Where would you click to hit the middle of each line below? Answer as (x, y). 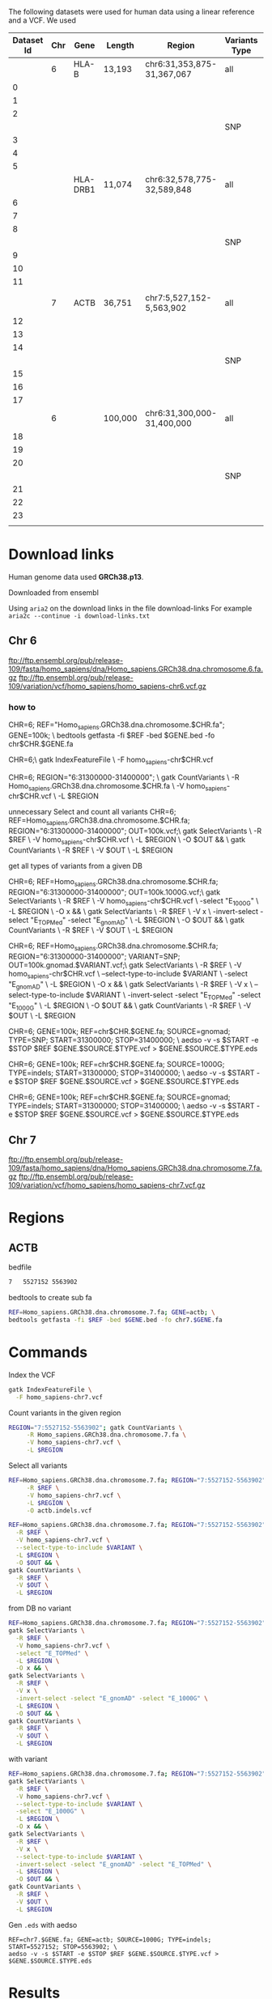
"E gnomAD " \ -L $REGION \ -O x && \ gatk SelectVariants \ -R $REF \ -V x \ (130, 985)
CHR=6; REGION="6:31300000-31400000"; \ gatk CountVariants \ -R (124, 777)
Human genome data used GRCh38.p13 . (76, 576)
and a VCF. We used (42, 20)
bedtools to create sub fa (50, 1298)
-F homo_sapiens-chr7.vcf (59, 1397)
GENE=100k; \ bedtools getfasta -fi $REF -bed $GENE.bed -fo (112, 735)
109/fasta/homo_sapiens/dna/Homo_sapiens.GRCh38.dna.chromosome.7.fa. (136, 1168)
